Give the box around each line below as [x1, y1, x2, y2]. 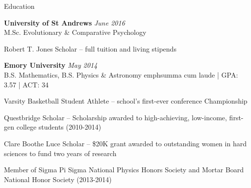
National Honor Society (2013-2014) [4, 174, 112, 184]
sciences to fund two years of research [4, 148, 117, 158]
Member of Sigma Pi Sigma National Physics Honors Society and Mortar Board [4, 164, 244, 175]
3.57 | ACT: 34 [4, 79, 49, 89]
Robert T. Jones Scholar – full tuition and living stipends [4, 43, 176, 54]
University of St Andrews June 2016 [4, 17, 125, 27]
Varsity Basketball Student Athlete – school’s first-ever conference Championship [4, 96, 248, 106]
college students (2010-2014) [16, 122, 101, 132]
